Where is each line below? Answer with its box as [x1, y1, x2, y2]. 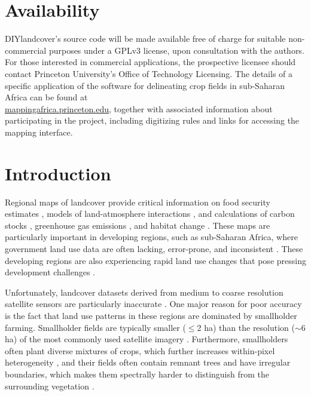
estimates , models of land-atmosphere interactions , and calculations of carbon [5, 207, 295, 220]
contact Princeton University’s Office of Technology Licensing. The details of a [5, 67, 293, 79]
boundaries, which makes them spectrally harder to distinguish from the [5, 367, 269, 380]
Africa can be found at [5, 91, 88, 103]
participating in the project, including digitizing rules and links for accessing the [5, 114, 300, 127]
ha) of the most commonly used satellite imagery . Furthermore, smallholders [5, 333, 288, 345]
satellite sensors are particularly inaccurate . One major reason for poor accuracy [5, 297, 302, 310]
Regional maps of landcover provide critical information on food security [5, 195, 270, 208]
